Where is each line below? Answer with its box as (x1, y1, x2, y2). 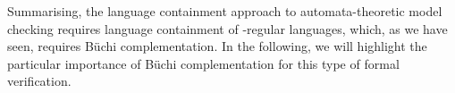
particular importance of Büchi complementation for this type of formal (7, 54, 400, 72)
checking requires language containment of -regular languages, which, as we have (7, 19, 448, 38)
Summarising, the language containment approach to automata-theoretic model (7, 2, 442, 20)
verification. (7, 72, 72, 90)
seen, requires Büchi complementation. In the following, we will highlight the (7, 37, 427, 55)
